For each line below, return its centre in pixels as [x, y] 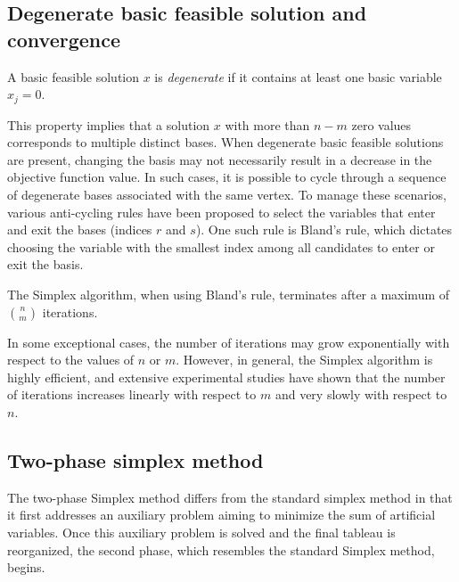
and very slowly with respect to [361, 394]
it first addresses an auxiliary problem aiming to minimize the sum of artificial [221, 515]
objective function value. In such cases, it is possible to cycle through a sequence [227, 177]
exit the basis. [45, 264]
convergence [64, 39]
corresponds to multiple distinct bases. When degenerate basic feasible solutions [225, 142]
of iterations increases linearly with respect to [132, 394]
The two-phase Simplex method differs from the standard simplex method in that [230, 497]
